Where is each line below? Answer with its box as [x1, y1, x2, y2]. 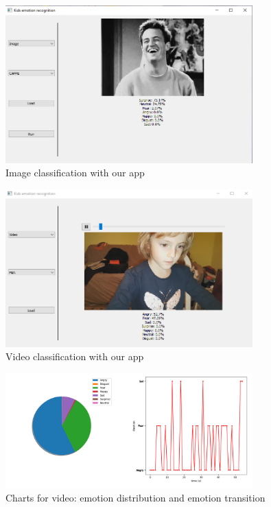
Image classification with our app [5, 165, 145, 180]
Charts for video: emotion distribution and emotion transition [5, 491, 266, 505]
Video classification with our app [5, 349, 144, 364]
